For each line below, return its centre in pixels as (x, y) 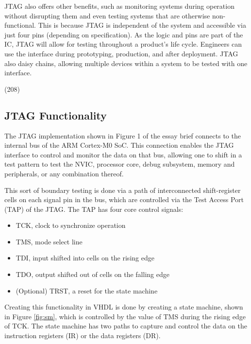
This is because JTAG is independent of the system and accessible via (142, 25)
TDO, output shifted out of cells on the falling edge (92, 274)
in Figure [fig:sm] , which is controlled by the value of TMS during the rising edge (125, 316)
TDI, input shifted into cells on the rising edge (85, 258)
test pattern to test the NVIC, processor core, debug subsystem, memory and (120, 164)
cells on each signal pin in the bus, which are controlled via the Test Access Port (124, 199)
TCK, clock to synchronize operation (71, 225)
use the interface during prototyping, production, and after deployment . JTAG (121, 53)
